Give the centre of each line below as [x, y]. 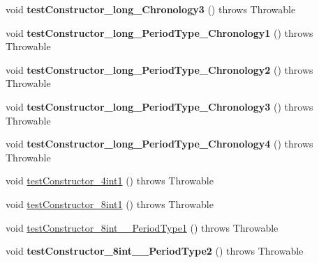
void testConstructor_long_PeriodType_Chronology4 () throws [159, 144]
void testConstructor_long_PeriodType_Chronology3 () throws [159, 106]
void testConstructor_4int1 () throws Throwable [110, 181]
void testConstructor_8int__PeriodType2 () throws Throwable [155, 251]
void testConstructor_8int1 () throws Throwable [110, 204]
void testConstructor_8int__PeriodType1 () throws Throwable [142, 227]
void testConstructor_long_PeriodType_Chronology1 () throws [159, 32]
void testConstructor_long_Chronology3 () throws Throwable [151, 9]
